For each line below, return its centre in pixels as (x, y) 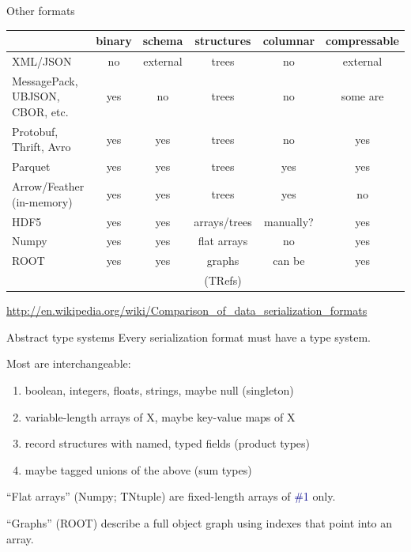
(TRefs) (223, 280)
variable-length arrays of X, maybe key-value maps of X (160, 416)
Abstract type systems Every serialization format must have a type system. (189, 336)
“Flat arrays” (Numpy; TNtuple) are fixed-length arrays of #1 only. (171, 496)
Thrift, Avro (41, 147)
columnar (289, 41)
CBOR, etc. (40, 111)
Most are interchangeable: (69, 363)
